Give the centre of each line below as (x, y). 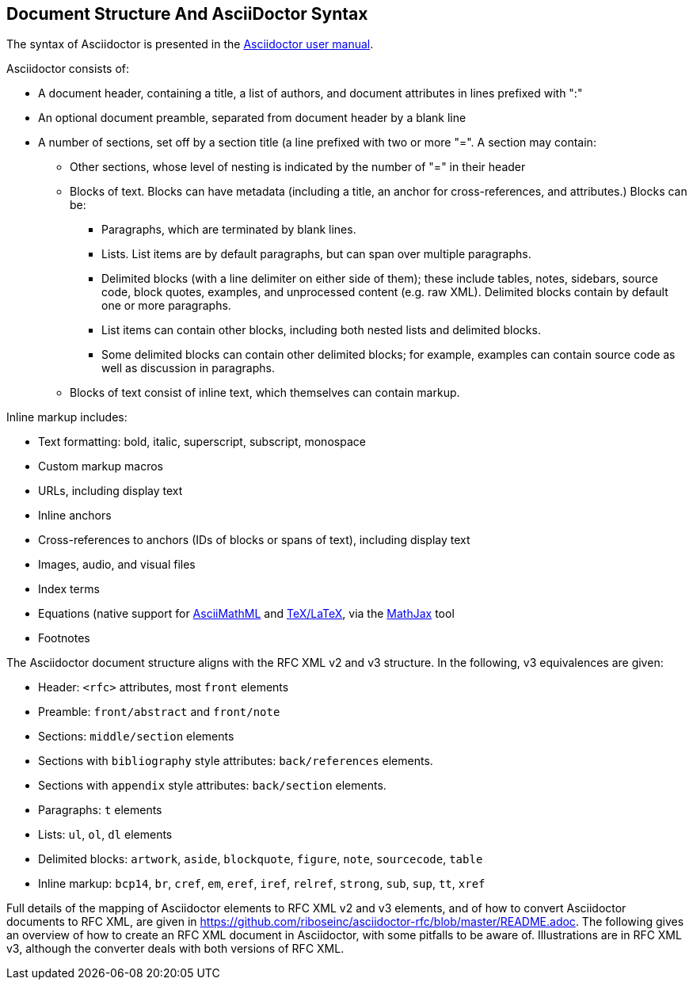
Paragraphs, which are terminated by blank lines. (229, 230)
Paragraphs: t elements (100, 810)
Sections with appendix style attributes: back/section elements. (212, 786)
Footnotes (64, 638)
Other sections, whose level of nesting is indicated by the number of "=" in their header (298, 167)
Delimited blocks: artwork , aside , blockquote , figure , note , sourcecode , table (261, 859)
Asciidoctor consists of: (68, 69)
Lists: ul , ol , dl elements (105, 835)
